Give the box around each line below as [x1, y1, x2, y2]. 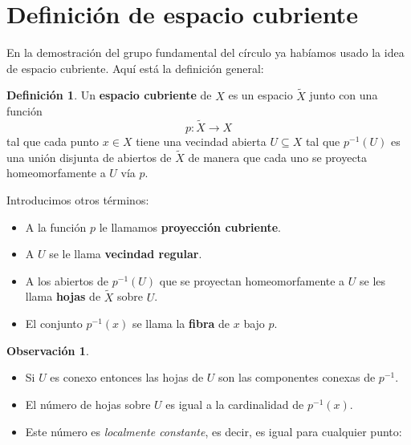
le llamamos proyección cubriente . [99, 218, 281, 235]
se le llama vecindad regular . [49, 245, 202, 262]
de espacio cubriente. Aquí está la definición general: [6, 59, 264, 76]
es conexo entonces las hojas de [50, 369, 204, 386]
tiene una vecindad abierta [136, 132, 267, 149]
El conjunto [25, 315, 83, 332]
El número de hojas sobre [25, 395, 151, 412]
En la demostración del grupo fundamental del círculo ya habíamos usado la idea [6, 44, 405, 61]
